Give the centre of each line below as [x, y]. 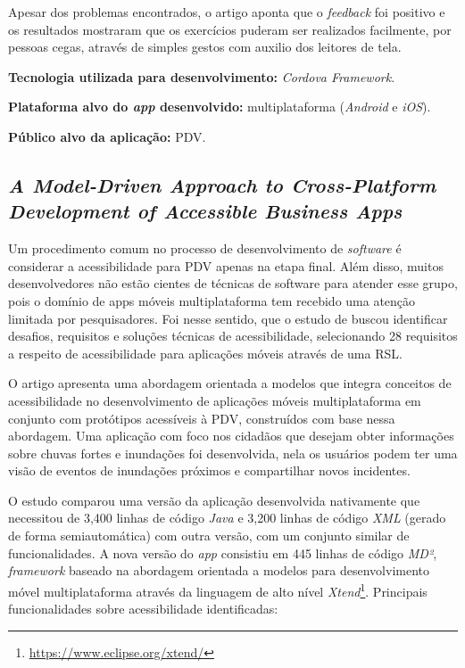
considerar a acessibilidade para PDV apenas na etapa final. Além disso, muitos [226, 265]
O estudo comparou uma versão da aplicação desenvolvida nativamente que [214, 500]
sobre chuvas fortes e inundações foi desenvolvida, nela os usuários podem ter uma [233, 453]
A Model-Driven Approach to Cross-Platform [222, 184]
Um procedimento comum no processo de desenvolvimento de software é [205, 248]
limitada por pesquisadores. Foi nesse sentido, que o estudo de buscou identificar [228, 318]
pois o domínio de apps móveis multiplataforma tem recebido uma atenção [212, 300]
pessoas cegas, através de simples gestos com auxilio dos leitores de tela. [205, 47]
